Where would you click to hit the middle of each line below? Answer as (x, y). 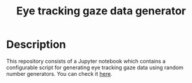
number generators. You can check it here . (59, 73)
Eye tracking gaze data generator (101, 11)
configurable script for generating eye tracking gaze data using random (95, 67)
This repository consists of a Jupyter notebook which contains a (86, 61)
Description (36, 44)
